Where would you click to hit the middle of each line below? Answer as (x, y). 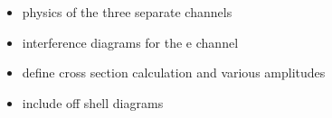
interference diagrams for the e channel (130, 42)
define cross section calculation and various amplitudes (174, 73)
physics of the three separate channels (127, 12)
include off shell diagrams (93, 102)
